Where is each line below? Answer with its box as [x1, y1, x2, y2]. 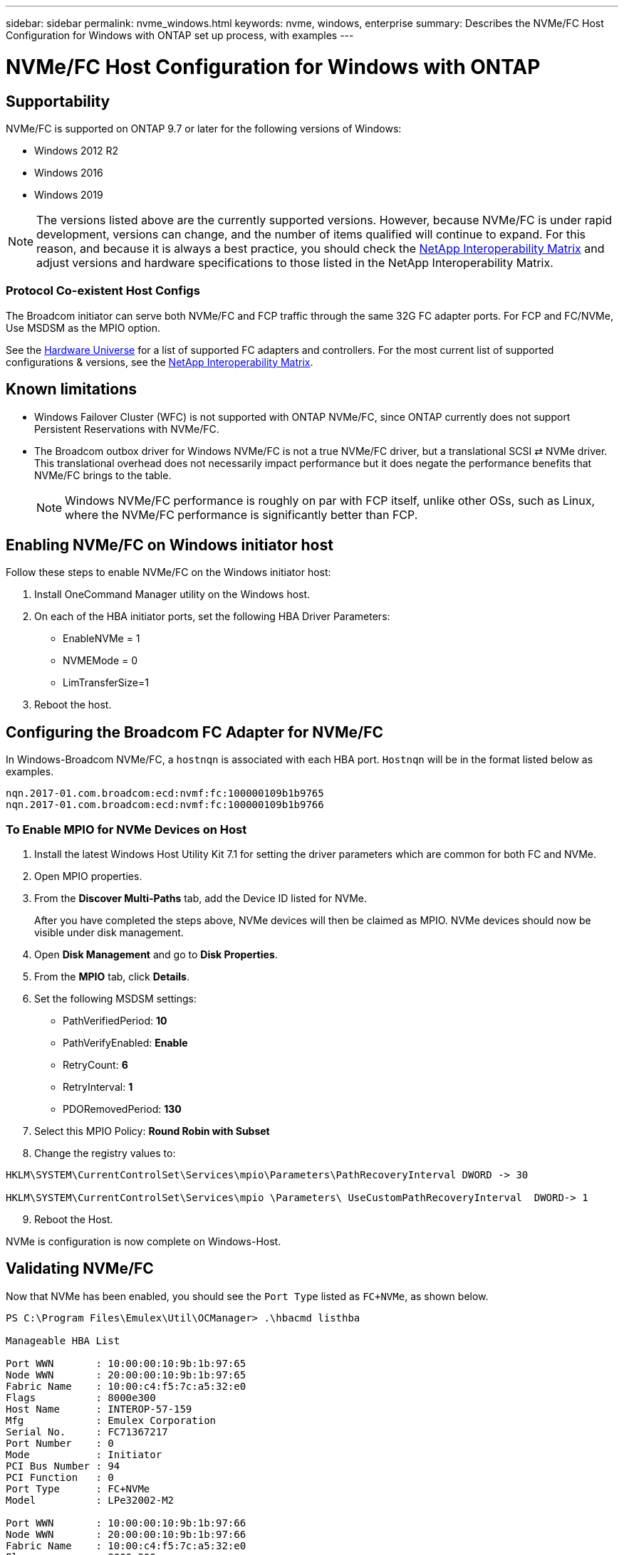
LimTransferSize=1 [63, 676, 149, 689]
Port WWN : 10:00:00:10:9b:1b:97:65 [6, 1357, 246, 1369]
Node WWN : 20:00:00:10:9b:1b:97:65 [6, 1368, 246, 1381]
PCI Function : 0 [6, 1471, 114, 1483]
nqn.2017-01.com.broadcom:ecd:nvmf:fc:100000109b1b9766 [6, 799, 324, 811]
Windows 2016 [34, 166, 103, 179]
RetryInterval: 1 [63, 1080, 133, 1093]
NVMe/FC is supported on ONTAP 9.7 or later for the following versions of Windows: [6, 122, 402, 135]
